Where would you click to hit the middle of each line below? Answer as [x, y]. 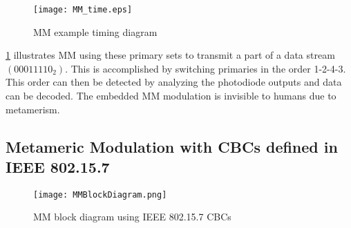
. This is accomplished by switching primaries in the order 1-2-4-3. [206, 68]
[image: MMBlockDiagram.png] [100, 194]
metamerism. [33, 109]
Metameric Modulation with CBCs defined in [172, 146]
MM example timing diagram [95, 31]
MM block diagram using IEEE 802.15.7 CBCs [132, 217]
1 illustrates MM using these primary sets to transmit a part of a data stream [170, 55]
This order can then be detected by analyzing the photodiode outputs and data [174, 82]
